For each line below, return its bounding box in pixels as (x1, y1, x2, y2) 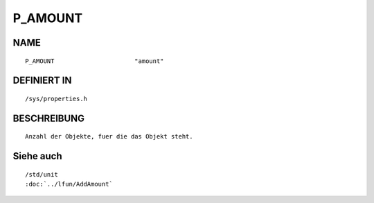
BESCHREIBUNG (12, 112, 85, 124)
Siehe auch (12, 150, 62, 162)
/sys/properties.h (25, 94, 88, 103)
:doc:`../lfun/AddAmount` (25, 180, 114, 188)
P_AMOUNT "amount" (25, 57, 164, 65)
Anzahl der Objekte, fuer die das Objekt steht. (25, 132, 193, 141)
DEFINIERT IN (12, 75, 72, 87)
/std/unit (25, 170, 58, 178)
